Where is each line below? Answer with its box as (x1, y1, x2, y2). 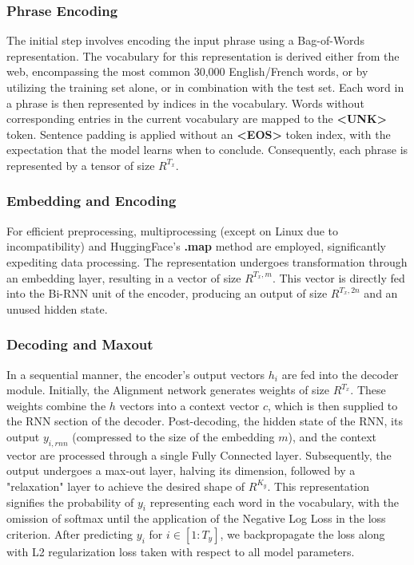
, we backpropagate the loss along (220, 525, 385, 542)
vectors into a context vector (119, 397, 260, 413)
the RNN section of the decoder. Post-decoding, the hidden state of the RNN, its (6, 413, 403, 429)
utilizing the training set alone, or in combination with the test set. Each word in (6, 79, 404, 95)
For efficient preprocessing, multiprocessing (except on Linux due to (6, 222, 339, 239)
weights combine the (6, 397, 106, 413)
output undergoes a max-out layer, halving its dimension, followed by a (6, 462, 356, 479)
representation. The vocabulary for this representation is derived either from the (6, 47, 400, 64)
